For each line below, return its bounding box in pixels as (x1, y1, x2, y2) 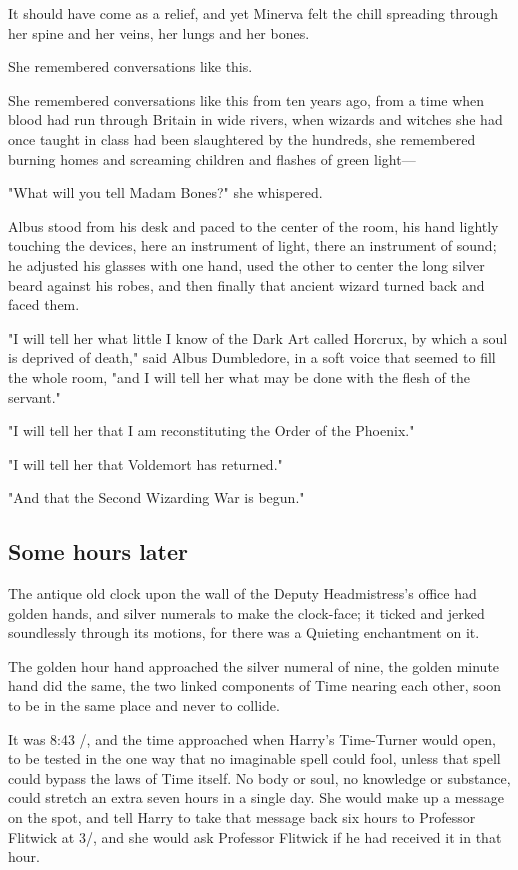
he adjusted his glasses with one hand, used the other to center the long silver (8, 254, 485, 275)
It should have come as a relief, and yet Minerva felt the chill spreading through (8, 3, 498, 23)
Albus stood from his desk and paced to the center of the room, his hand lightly (8, 215, 499, 236)
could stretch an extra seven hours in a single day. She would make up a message (8, 787, 504, 808)
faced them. (8, 294, 80, 315)
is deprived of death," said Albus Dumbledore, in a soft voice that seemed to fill (8, 347, 496, 368)
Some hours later (8, 536, 189, 567)
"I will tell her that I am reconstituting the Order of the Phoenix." (8, 420, 415, 441)
